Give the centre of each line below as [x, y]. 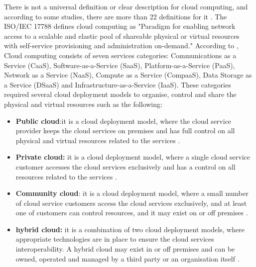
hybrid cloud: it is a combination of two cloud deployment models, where [130, 229]
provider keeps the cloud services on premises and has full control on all [125, 131]
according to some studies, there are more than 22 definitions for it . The [116, 16]
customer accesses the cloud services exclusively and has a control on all [126, 166]
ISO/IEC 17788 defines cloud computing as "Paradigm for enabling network [120, 26]
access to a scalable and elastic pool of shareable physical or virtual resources [122, 36]
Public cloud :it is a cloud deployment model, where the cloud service [124, 121]
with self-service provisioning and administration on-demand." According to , [121, 45]
